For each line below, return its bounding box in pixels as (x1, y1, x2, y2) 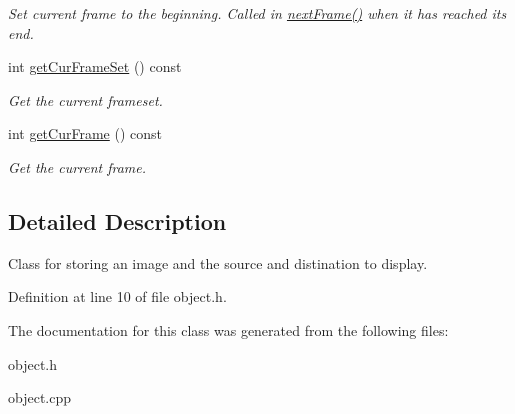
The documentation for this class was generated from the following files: (8, 319, 449, 340)
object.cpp (8, 387, 72, 408)
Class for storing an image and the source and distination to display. (8, 252, 428, 273)
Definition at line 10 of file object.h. (8, 286, 227, 307)
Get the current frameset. (8, 89, 163, 110)
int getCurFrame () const (8, 123, 162, 144)
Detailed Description (8, 205, 227, 236)
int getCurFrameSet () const (8, 56, 182, 77)
